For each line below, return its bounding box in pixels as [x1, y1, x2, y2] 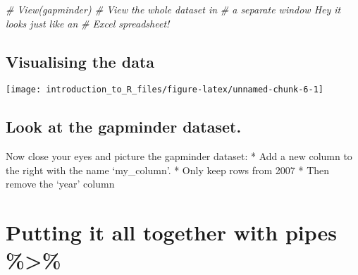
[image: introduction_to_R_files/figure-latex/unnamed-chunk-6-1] [6, 85, 324, 95]
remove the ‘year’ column [6, 176, 115, 191]
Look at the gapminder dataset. [6, 116, 242, 137]
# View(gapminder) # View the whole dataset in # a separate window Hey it [6, 2, 341, 16]
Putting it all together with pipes [6, 218, 338, 247]
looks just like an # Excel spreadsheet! [6, 16, 170, 30]
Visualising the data [6, 50, 155, 72]
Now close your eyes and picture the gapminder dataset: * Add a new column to [6, 149, 352, 164]
